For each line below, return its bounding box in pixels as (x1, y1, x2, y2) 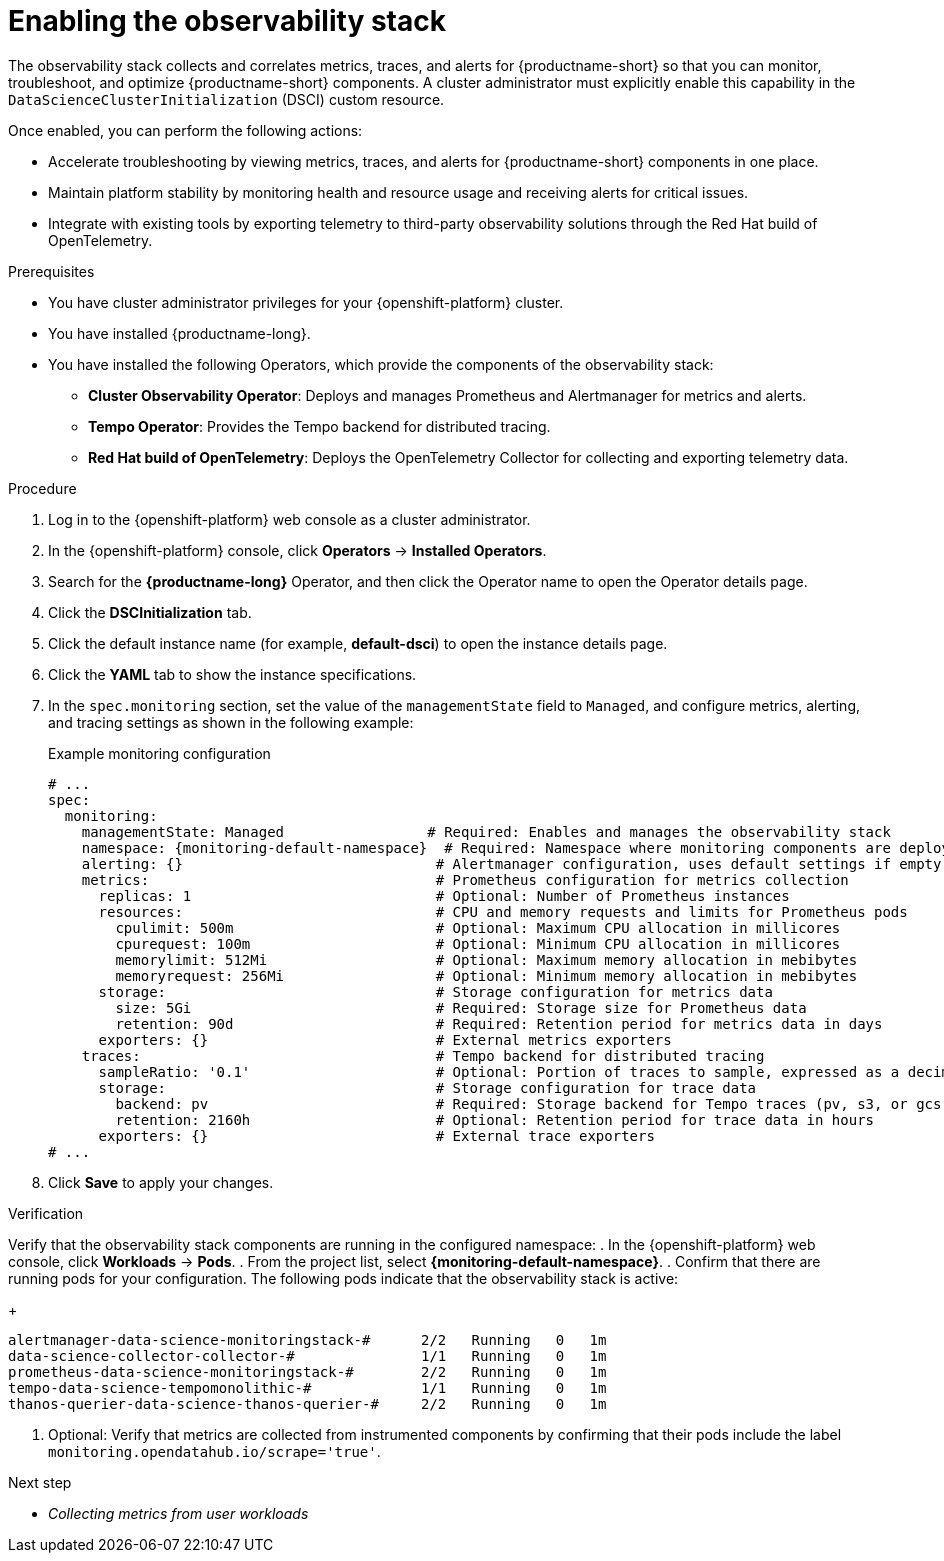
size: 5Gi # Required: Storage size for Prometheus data (115, 999, 807, 1016)
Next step (8, 1473, 72, 1491)
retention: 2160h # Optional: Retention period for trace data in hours (115, 1111, 875, 1128)
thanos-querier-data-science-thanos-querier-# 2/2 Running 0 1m (8, 1395, 607, 1412)
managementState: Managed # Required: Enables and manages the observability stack (81, 823, 891, 840)
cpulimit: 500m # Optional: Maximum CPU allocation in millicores (115, 919, 841, 936)
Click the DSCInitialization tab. (48, 603, 252, 621)
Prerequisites (8, 262, 95, 280)
